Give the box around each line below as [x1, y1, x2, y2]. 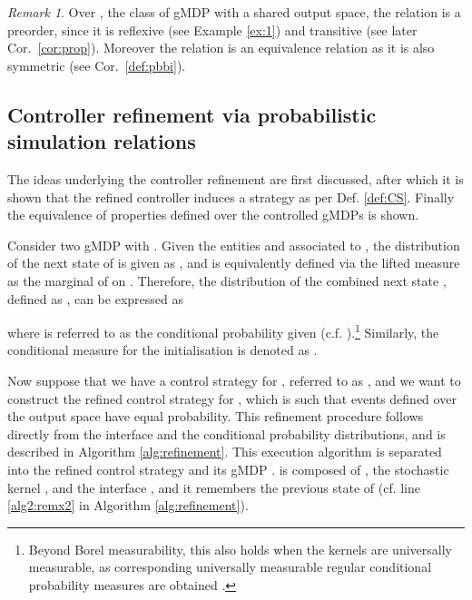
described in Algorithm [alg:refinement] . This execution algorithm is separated [7, 442, 442, 461]
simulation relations [7, 127, 196, 155]
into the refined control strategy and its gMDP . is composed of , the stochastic [7, 459, 449, 478]
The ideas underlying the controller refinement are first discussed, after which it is [7, 169, 464, 188]
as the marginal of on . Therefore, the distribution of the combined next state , [7, 270, 447, 290]
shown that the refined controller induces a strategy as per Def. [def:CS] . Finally [7, 187, 455, 206]
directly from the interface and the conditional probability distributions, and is [7, 424, 446, 443]
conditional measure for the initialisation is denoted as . [7, 340, 318, 359]
